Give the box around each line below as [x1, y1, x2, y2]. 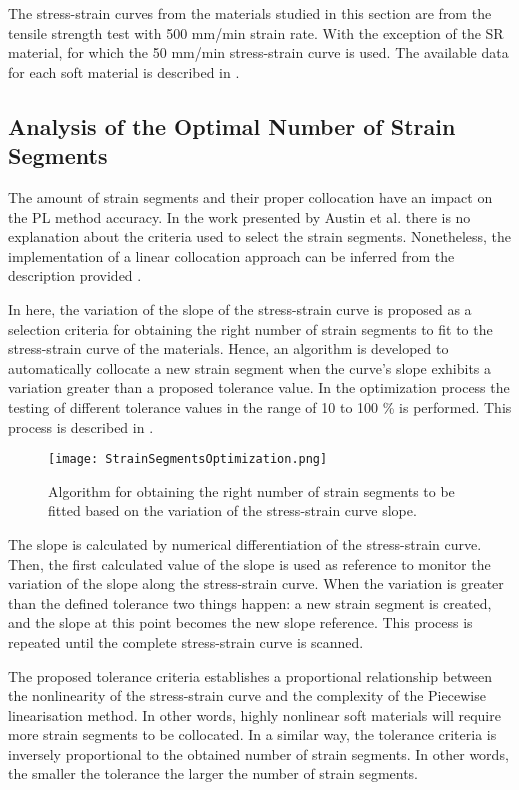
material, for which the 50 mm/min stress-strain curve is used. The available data [8, 42, 509, 63]
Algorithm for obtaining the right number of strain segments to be [48, 480, 455, 501]
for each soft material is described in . [8, 61, 240, 82]
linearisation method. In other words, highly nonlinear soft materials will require [8, 704, 501, 725]
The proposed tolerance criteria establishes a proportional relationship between [8, 665, 493, 686]
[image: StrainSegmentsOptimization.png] [48, 452, 328, 467]
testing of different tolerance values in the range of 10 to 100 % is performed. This [8, 396, 512, 417]
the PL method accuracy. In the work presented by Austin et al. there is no [8, 206, 471, 227]
